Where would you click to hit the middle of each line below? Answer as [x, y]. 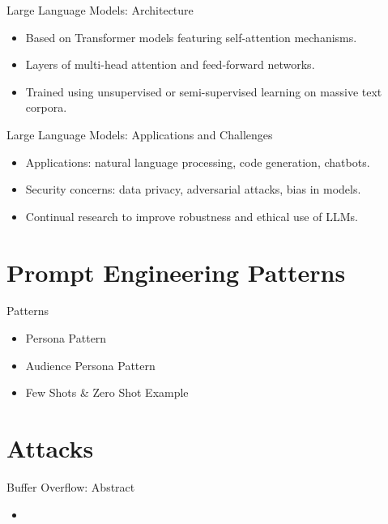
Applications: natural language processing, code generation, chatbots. [198, 162]
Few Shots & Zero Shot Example [107, 392]
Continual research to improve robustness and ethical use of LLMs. [192, 216]
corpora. [46, 107]
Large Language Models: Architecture [100, 10]
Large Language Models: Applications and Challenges [140, 134]
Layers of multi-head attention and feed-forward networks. [170, 64]
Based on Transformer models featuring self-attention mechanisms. [191, 37]
